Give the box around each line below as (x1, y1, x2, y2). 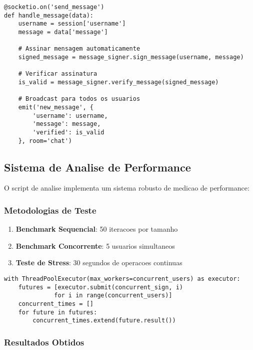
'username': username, (32, 112, 108, 119)
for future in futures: (18, 308, 97, 316)
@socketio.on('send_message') (4, 4, 104, 11)
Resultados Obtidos (4, 335, 84, 348)
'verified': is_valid (32, 128, 104, 136)
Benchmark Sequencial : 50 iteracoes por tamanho (15, 224, 178, 234)
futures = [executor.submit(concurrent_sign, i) (18, 283, 183, 291)
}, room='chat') (18, 137, 72, 144)
